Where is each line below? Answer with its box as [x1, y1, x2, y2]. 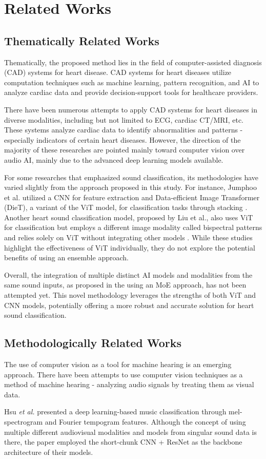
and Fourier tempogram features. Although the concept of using [45, 416, 246, 427]
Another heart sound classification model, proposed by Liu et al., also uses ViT [4, 212, 253, 222]
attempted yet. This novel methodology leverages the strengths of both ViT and [4, 290, 256, 300]
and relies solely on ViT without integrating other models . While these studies [4, 232, 253, 243]
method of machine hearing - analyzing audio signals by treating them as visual [4, 379, 254, 390]
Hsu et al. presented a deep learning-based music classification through [4, 406, 227, 417]
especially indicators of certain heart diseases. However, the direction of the [4, 134, 241, 145]
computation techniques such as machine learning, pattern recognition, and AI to [4, 76, 259, 87]
